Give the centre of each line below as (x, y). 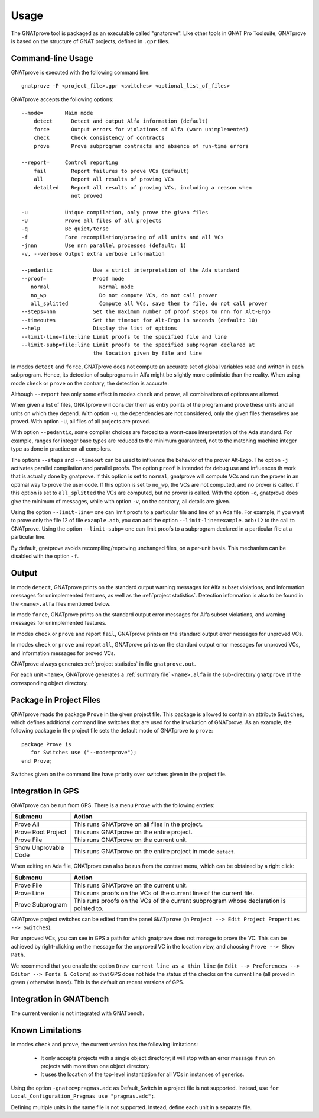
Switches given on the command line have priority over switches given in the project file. (119, 774)
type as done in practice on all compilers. (61, 449)
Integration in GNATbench (60, 999)
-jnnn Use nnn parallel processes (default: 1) (104, 245)
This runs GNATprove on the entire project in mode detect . (154, 852)
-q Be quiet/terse (65, 229)
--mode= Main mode (57, 113)
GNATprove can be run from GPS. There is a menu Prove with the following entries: (113, 805)
